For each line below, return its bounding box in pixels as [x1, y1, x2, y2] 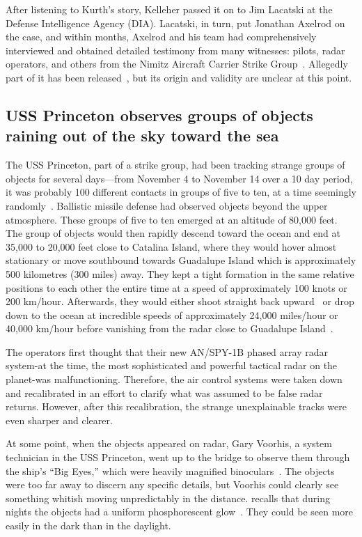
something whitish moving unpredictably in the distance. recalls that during [6, 490, 330, 505]
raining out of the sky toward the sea [6, 125, 279, 146]
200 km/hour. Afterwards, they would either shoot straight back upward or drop [6, 294, 354, 309]
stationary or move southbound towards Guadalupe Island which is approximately [6, 253, 356, 267]
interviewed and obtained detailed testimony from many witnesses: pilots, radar [6, 42, 345, 57]
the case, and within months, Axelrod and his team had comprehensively [6, 29, 317, 44]
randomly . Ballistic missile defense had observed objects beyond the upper [6, 198, 328, 212]
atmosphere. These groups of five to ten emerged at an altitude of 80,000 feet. [6, 212, 338, 226]
